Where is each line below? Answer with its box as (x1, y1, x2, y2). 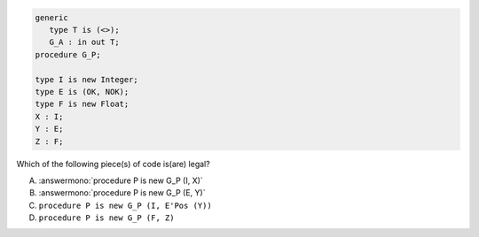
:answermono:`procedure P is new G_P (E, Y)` (38, 187, 206, 198)
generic (35, 12, 68, 22)
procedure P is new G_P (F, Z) (38, 213, 175, 223)
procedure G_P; (35, 50, 101, 59)
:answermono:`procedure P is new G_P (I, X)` (38, 175, 203, 186)
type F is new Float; (35, 99, 130, 110)
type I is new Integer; (35, 74, 139, 84)
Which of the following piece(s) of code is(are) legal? (16, 159, 210, 170)
